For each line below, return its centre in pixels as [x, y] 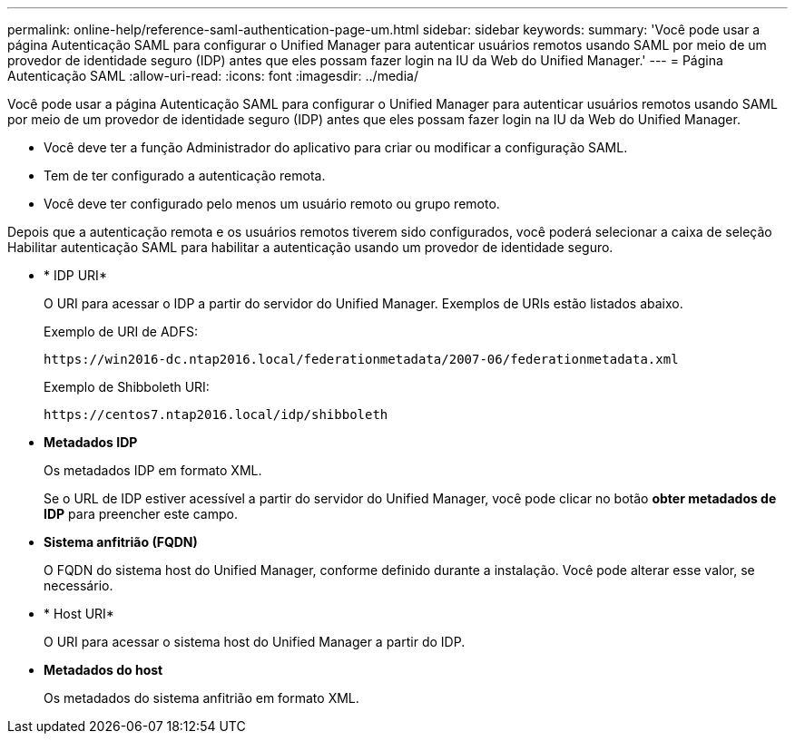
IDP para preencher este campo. [141, 514]
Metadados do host [103, 670]
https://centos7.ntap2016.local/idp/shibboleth [216, 414]
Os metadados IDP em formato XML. [153, 470]
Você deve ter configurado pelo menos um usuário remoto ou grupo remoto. [272, 204]
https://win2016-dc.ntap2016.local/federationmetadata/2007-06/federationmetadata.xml [361, 359]
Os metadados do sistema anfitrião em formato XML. [201, 698]
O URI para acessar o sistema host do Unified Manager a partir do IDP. [255, 642]
